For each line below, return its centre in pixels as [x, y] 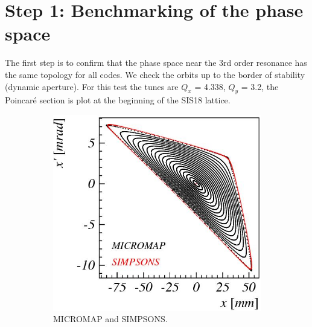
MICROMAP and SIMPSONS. [110, 319]
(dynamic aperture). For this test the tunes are [92, 86]
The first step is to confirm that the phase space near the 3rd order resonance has [156, 63]
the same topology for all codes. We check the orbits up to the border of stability [155, 74]
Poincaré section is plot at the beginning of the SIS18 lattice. [118, 100]
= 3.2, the [260, 86]
